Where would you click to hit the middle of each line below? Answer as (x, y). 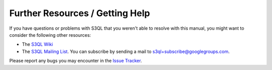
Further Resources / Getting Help (80, 13)
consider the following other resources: (50, 35)
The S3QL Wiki (37, 44)
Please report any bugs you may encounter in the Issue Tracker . (76, 61)
